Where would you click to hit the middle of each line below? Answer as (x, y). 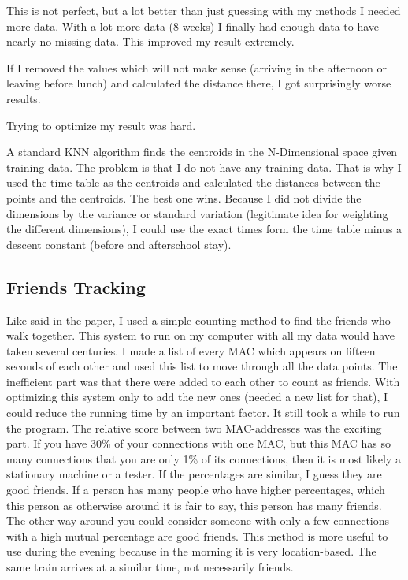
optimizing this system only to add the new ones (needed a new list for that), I (197, 397)
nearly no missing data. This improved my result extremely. (150, 41)
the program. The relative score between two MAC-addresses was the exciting (194, 428)
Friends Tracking (76, 286)
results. (24, 98)
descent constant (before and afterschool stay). (119, 244)
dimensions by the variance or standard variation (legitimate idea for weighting (197, 213)
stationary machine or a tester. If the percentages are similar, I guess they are (194, 474)
